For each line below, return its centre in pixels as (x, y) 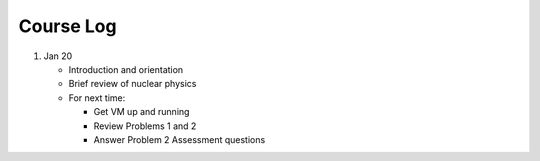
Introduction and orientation (126, 69)
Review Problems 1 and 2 (145, 126)
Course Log (67, 26)
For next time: (97, 97)
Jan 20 (58, 56)
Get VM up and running (141, 112)
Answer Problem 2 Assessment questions (179, 139)
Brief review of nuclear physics (132, 84)
